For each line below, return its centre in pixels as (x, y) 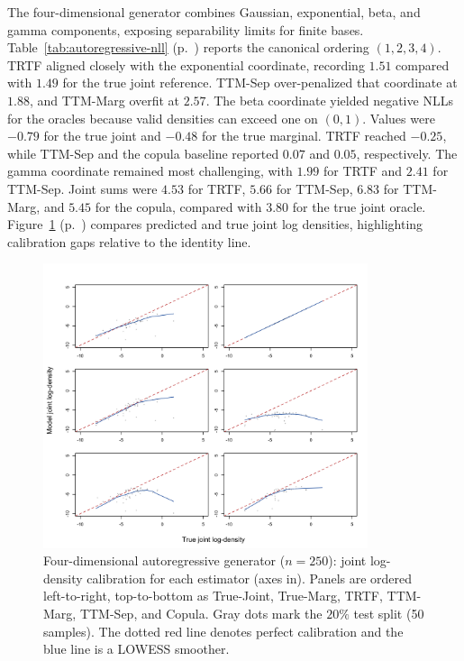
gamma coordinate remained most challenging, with (150, 171)
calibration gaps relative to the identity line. (129, 241)
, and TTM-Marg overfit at (105, 100)
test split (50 (389, 614)
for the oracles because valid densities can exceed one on (163, 118)
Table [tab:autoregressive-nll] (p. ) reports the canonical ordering (188, 47)
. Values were (399, 118)
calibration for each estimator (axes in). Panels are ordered (250, 578)
